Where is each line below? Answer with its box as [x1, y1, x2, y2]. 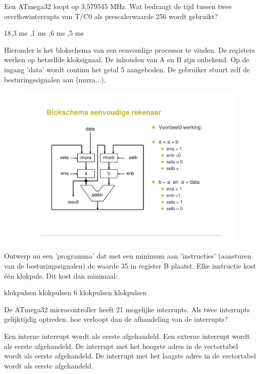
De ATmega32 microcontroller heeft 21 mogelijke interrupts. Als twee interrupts [4, 304, 250, 314]
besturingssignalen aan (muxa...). [4, 74, 106, 84]
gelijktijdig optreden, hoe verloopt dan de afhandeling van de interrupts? [4, 314, 228, 324]
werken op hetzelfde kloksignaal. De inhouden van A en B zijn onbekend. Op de [4, 54, 249, 65]
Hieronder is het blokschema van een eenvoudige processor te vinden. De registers [4, 44, 255, 55]
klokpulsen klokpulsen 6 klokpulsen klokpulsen [4, 287, 147, 298]
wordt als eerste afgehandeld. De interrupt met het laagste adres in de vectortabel [4, 350, 256, 361]
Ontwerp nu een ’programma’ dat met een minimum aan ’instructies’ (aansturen [4, 251, 251, 261]
